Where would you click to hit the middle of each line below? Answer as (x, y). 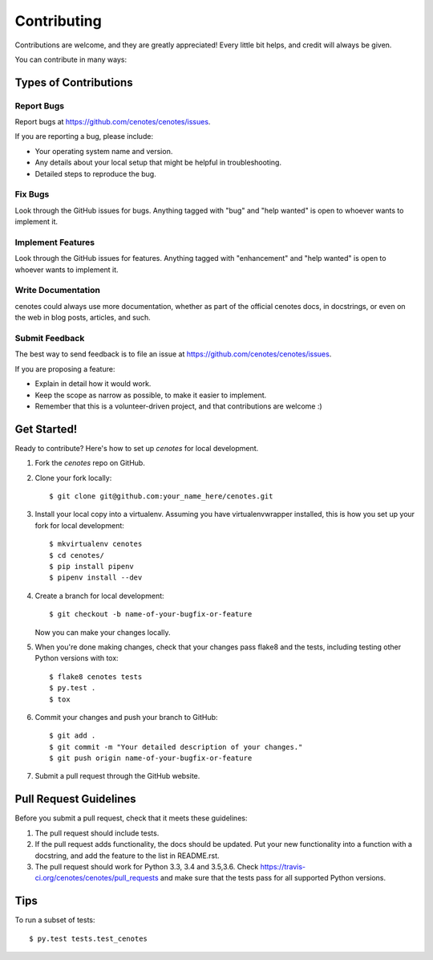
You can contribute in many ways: (71, 59)
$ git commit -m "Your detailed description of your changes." (176, 747)
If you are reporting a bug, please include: (84, 136)
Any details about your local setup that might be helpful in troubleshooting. (158, 163)
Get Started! (46, 429)
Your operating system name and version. (104, 151)
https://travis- (283, 866)
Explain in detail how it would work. (93, 384)
